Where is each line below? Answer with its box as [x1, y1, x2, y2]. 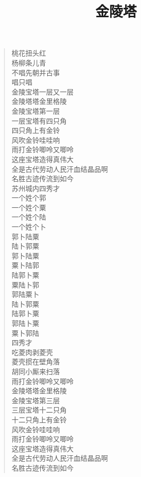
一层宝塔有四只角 [11, 115, 67, 126]
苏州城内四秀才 [11, 183, 60, 193]
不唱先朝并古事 [11, 67, 60, 77]
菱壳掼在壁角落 [11, 356, 60, 367]
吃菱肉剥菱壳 [11, 347, 53, 357]
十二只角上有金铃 [11, 414, 67, 424]
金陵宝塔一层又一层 [11, 86, 74, 96]
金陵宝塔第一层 [11, 105, 60, 116]
